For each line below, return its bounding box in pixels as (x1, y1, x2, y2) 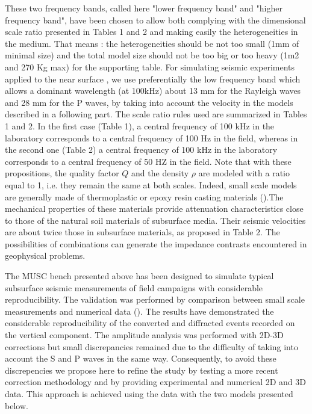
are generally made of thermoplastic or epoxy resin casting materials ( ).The (5, 190, 284, 203)
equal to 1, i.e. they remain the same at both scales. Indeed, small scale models (5, 178, 297, 191)
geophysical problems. (5, 249, 86, 262)
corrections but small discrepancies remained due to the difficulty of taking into (5, 340, 298, 353)
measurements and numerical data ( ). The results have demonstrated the (5, 304, 274, 317)
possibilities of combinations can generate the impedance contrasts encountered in (5, 237, 307, 250)
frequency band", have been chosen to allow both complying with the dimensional (5, 13, 306, 26)
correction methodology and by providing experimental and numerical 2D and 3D (5, 375, 306, 388)
